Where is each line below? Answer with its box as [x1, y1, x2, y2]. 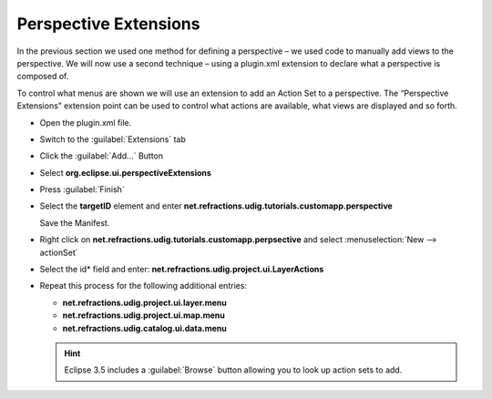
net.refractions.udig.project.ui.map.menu [62, 310, 225, 321]
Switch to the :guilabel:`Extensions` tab [39, 133, 187, 145]
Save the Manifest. [39, 217, 110, 228]
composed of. [16, 71, 69, 82]
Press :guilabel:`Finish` [39, 184, 125, 195]
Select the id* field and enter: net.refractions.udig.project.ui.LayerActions [39, 264, 324, 275]
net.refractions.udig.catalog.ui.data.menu [62, 322, 228, 333]
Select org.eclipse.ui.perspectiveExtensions [39, 167, 211, 178]
